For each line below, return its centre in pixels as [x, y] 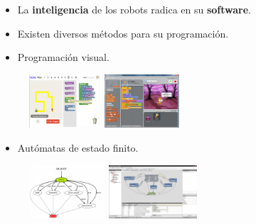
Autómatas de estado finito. [78, 147]
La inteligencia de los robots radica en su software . [134, 9]
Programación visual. [63, 57]
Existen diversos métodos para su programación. [123, 33]
